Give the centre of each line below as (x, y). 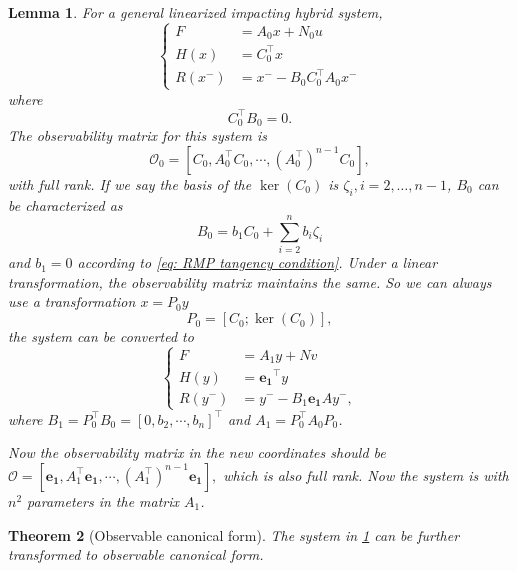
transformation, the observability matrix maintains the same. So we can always (250, 281)
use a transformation (72, 301)
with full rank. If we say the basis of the (130, 183)
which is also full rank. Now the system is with (366, 474)
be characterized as (65, 204)
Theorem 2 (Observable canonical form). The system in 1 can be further (234, 534)
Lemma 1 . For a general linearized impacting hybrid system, (195, 12)
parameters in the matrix (103, 500)
